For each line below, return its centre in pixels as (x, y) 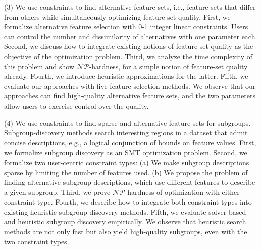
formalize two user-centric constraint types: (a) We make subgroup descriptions (127, 162)
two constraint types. (37, 241)
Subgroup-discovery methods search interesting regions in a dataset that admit (126, 133)
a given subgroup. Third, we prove (57, 192)
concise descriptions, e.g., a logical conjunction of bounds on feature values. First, (130, 142)
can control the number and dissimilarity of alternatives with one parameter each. (131, 36)
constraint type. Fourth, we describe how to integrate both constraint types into (128, 202)
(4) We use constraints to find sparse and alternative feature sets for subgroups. (127, 122)
